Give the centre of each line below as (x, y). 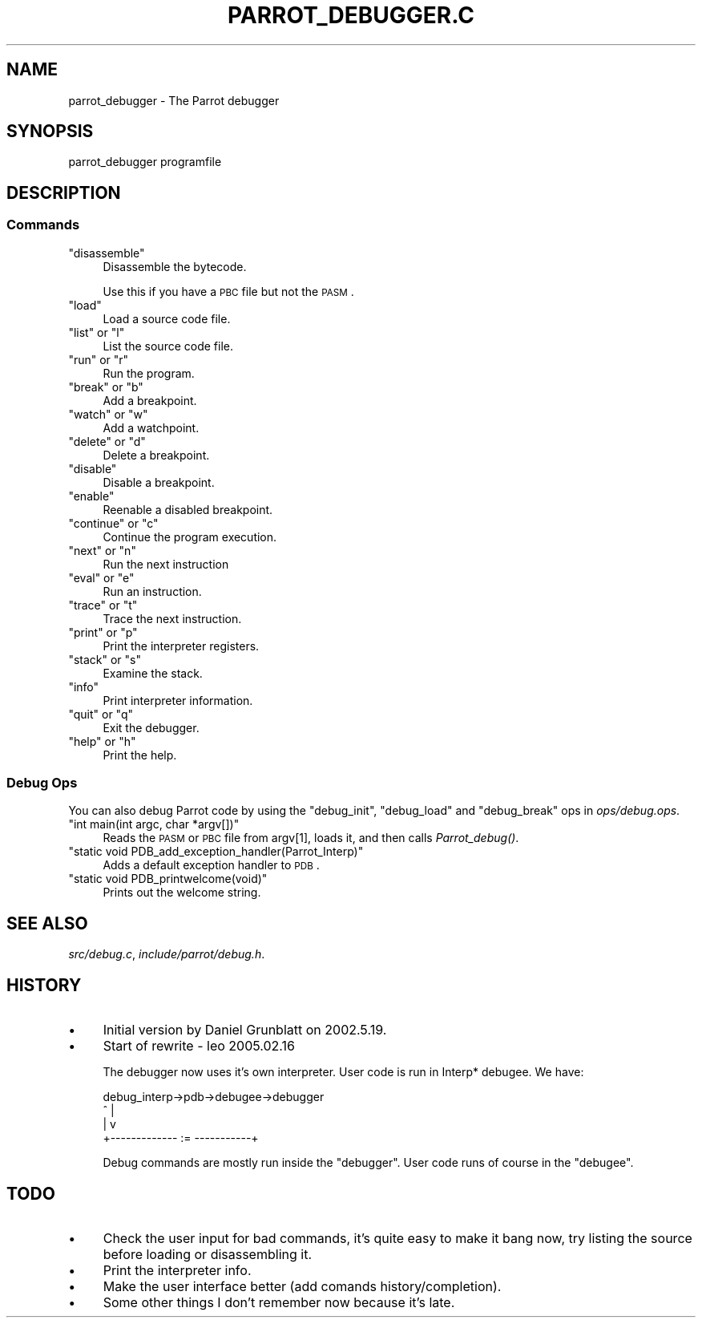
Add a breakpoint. (150, 400)
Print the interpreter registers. (181, 646)
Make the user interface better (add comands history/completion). (302, 1286)
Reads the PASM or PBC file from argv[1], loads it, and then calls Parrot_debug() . (311, 838)
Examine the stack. (153, 673)
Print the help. (140, 755)
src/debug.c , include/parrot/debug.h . (167, 954)
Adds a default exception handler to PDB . (211, 865)
